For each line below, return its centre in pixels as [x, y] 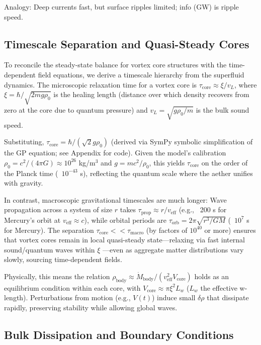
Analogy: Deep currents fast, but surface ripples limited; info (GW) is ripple [121, 7]
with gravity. [24, 183]
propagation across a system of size [58, 209]
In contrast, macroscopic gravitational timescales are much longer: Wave [115, 199]
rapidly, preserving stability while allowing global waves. [91, 308]
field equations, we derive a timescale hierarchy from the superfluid [141, 74]
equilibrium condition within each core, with [72, 287]
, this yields [167, 162]
